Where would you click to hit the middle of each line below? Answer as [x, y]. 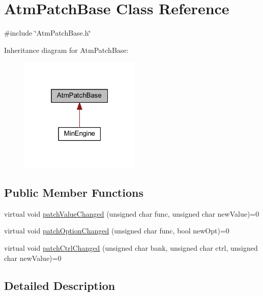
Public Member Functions [74, 193]
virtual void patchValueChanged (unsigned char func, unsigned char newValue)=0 [132, 213]
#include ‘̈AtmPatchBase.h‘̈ [48, 33]
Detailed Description [60, 285]
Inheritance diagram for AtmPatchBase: [66, 50]
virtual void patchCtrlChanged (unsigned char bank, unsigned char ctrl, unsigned [131, 248]
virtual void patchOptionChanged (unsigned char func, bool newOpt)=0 [117, 231]
